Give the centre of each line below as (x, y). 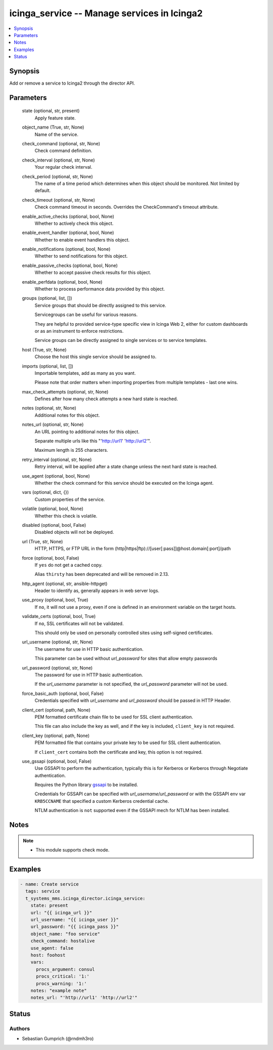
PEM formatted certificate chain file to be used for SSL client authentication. (114, 717)
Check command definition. (63, 151)
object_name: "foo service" (65, 934)
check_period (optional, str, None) (57, 176)
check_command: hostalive (63, 941)
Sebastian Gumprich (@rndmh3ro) (58, 1039)
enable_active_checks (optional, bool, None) (68, 216)
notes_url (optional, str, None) (53, 424)
